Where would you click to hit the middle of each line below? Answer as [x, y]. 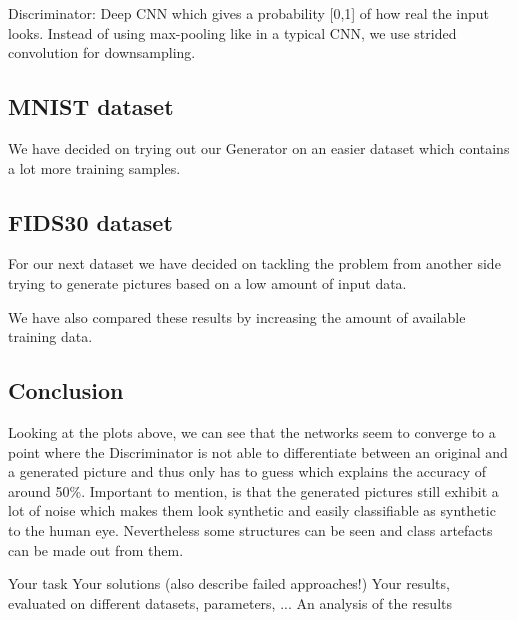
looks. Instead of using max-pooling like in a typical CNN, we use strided [232, 32]
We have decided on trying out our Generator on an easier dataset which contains [259, 147]
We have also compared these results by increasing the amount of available [237, 316]
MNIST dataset [91, 106]
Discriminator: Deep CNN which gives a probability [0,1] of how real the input [248, 13]
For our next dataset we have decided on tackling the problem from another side [254, 263]
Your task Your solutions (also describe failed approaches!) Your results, [229, 583]
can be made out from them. [96, 549]
